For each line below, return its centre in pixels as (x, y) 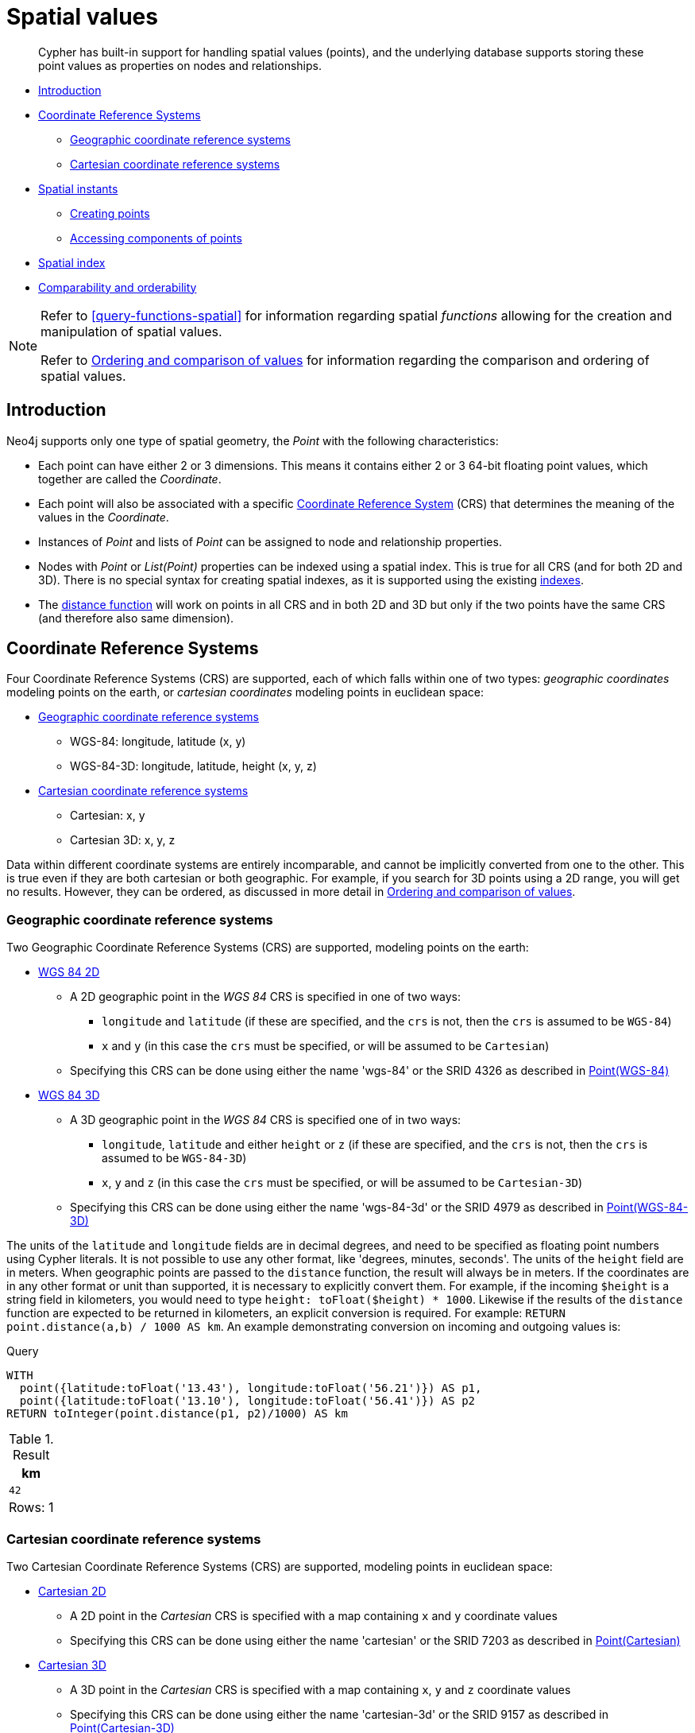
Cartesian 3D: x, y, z (123, 840)
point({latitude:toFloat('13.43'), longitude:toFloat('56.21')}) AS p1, (251, 1388)
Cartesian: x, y (108, 816)
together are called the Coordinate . (130, 479)
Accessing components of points (156, 238)
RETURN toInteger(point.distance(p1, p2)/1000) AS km (177, 1414)
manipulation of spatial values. (131, 331)
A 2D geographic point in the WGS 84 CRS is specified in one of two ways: (265, 997)
